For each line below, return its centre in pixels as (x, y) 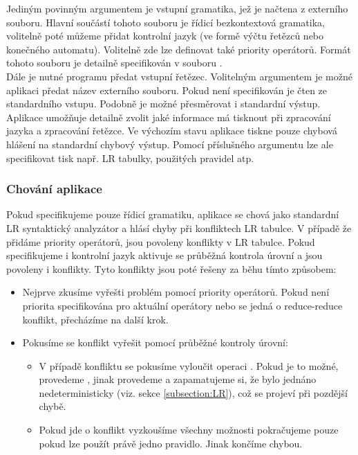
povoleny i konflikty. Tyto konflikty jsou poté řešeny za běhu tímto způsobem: (171, 268)
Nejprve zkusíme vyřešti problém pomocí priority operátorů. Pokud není (176, 292)
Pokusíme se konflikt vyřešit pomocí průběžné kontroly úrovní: (155, 342)
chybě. (53, 406)
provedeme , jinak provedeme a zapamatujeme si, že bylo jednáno (178, 379)
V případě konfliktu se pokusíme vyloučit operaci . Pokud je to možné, (189, 365)
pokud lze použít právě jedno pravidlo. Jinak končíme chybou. (171, 443)
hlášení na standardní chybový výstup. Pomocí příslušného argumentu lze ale (170, 144)
